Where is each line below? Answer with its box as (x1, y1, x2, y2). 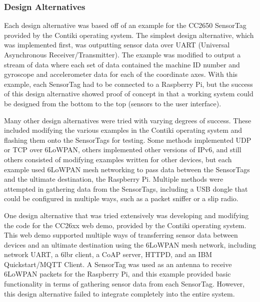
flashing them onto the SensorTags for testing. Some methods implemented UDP (4, 134, 251, 145)
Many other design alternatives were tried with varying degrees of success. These (4, 115, 251, 125)
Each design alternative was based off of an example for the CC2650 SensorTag (4, 20, 246, 30)
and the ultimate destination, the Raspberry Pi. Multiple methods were (4, 174, 223, 184)
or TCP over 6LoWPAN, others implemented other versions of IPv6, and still (4, 144, 241, 155)
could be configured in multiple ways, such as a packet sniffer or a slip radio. (4, 193, 238, 204)
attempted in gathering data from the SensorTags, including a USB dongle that (4, 183, 248, 194)
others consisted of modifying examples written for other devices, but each (4, 154, 232, 164)
